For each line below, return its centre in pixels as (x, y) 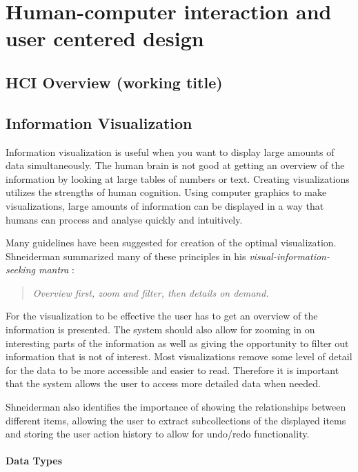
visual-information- (289, 256)
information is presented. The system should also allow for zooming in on (160, 330)
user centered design (105, 38)
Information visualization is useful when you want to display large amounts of (170, 151)
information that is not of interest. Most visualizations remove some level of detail (179, 356)
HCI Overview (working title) (114, 82)
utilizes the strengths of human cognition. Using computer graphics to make (166, 192)
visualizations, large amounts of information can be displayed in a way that (165, 205)
